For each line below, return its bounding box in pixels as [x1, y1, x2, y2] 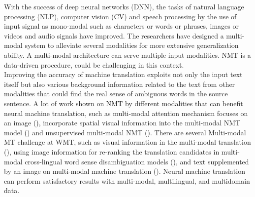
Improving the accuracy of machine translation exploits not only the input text [4, 69, 243, 79]
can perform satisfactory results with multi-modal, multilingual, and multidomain [4, 175, 250, 186]
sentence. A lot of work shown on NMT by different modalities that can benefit [4, 98, 243, 108]
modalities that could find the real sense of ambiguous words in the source [4, 88, 228, 99]
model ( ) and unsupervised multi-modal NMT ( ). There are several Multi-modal [4, 127, 246, 137]
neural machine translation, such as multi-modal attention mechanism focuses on [4, 108, 248, 118]
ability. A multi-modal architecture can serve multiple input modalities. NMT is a [4, 49, 251, 60]
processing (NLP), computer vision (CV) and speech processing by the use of [4, 11, 237, 21]
